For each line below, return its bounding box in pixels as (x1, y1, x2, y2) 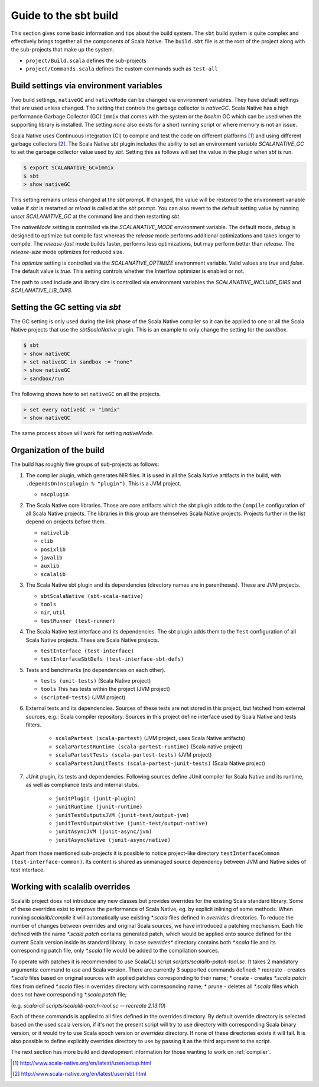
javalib (40, 554, 63, 561)
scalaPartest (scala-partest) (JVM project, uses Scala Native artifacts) (55, 735, 245, 742)
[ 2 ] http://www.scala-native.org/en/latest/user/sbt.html (12, 1070, 147, 1078)
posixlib (40, 546, 66, 553)
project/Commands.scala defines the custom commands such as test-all (25, 65, 218, 72)
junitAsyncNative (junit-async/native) (55, 837, 171, 843)
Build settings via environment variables (11, 81, 162, 91)
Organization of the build (11, 445, 105, 455)
